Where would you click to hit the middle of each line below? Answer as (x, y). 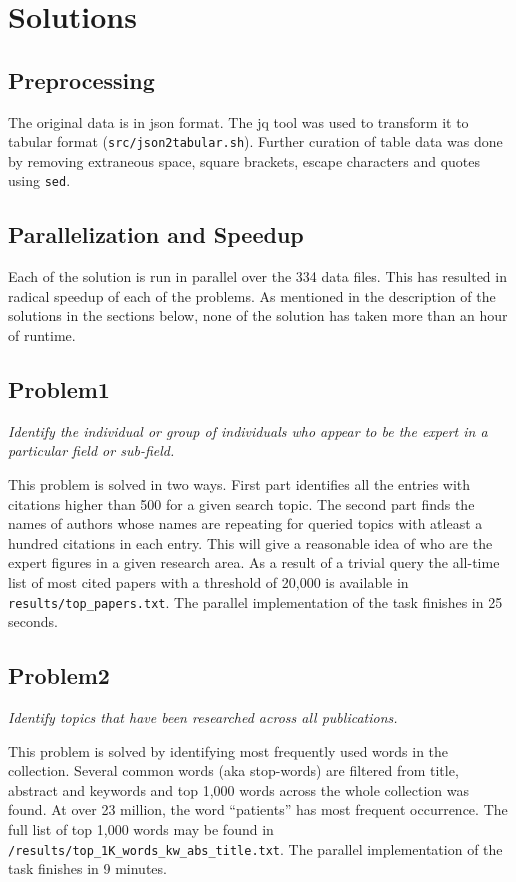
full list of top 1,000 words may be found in (141, 829)
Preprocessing (81, 79)
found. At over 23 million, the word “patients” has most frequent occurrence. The (258, 809)
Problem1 (59, 389)
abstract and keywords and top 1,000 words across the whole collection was (239, 789)
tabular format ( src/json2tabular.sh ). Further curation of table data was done (255, 141)
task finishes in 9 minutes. (87, 868)
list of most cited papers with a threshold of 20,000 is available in (208, 582)
